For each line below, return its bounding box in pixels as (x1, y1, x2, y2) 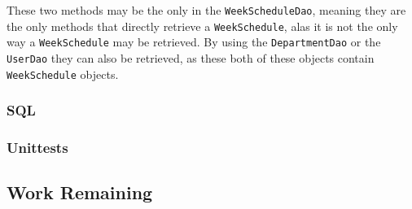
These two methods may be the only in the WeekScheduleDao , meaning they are (7, 2, 406, 18)
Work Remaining (7, 180, 153, 205)
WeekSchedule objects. (7, 65, 119, 82)
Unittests (7, 137, 68, 158)
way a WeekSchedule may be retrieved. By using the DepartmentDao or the (7, 33, 381, 50)
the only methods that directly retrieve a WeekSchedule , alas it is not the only (7, 17, 398, 34)
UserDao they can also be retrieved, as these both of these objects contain (7, 49, 375, 66)
